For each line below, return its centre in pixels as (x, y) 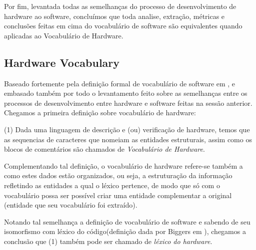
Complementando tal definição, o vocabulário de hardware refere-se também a (123, 165)
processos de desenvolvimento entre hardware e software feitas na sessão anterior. (128, 103)
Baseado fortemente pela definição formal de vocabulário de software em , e (120, 83)
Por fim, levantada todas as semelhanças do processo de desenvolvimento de (120, 6)
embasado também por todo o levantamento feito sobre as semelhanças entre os (126, 93)
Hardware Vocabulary (62, 62)
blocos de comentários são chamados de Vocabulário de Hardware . (104, 149)
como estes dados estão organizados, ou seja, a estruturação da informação (118, 175)
